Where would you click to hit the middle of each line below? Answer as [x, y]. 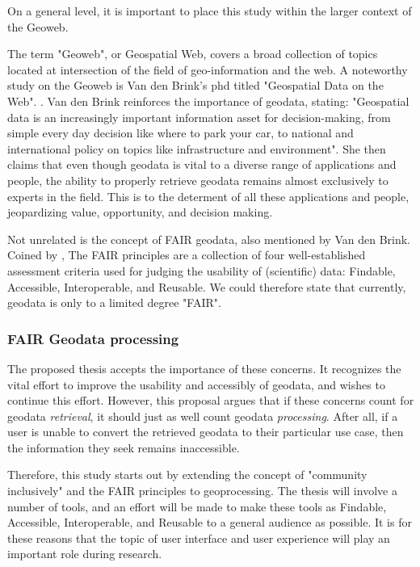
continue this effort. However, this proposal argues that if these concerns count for [211, 400]
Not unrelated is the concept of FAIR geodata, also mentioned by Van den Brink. [209, 239]
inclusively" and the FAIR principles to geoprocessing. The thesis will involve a [202, 491]
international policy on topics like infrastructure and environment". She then [197, 148]
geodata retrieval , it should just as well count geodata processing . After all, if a [203, 416]
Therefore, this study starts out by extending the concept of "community [187, 475]
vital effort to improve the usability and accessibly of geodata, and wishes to [196, 384]
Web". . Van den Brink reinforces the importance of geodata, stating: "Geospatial [208, 101]
